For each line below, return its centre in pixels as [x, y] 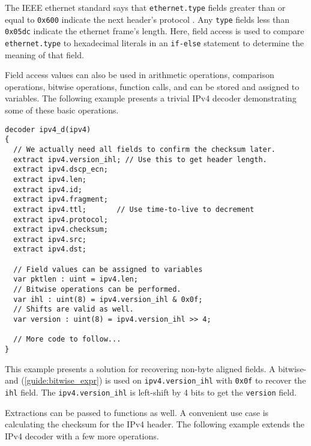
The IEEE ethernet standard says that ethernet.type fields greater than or [145, 7]
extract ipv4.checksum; [61, 230]
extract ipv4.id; [48, 189]
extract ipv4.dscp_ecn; [61, 170]
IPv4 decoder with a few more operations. [82, 435]
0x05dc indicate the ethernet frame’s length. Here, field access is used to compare [155, 31]
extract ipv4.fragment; [61, 200]
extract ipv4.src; [50, 239]
